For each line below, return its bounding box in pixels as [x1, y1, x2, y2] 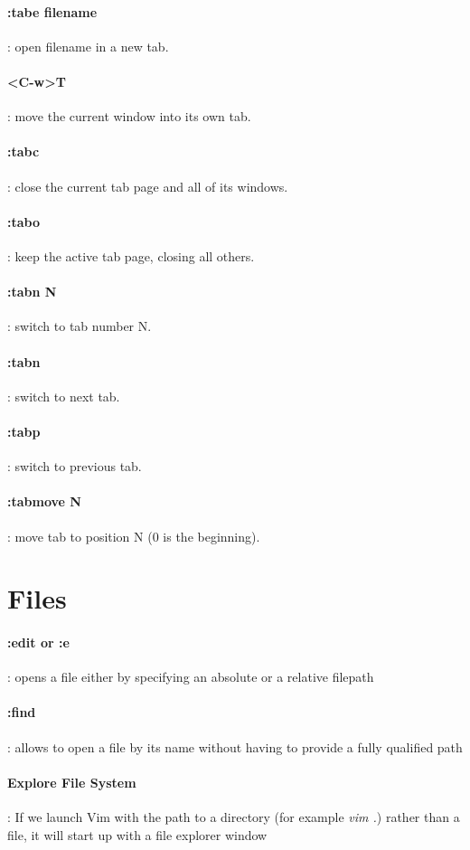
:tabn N [7, 282, 57, 301]
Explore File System [7, 772, 136, 791]
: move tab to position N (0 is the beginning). [7, 526, 260, 545]
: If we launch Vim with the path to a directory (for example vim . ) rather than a [7, 807, 460, 826]
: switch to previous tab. [7, 457, 142, 476]
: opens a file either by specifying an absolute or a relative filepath [7, 667, 374, 686]
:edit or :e [7, 633, 70, 652]
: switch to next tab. [7, 386, 120, 405]
